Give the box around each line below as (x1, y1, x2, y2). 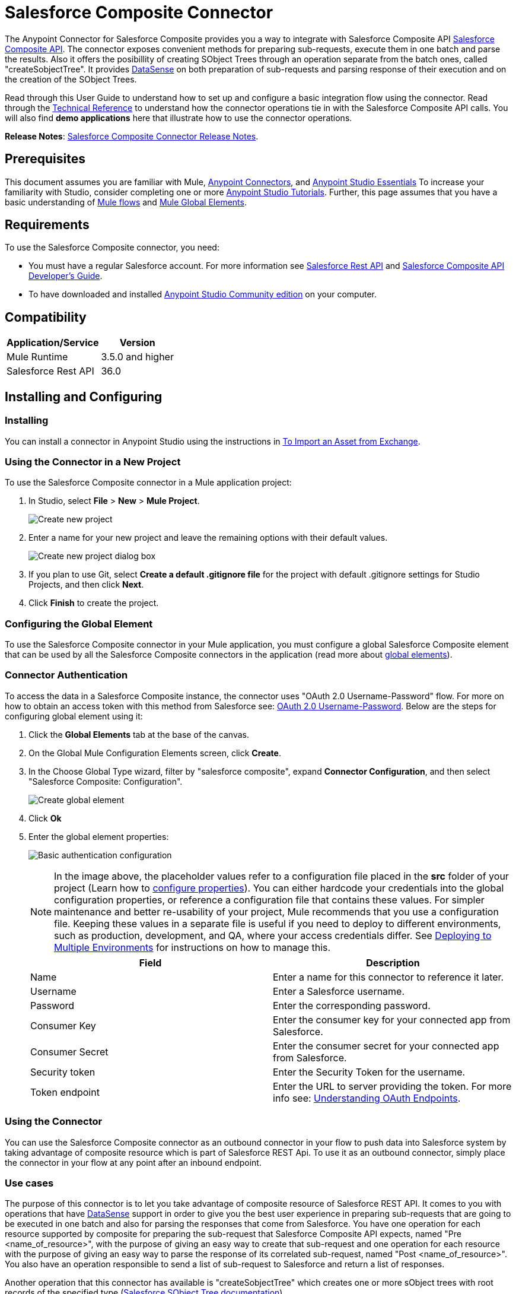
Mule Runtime (7, 351, 68, 363)
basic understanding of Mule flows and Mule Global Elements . (5, 196, 247, 207)
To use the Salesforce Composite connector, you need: (5, 242, 219, 253)
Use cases (5, 1176, 54, 1189)
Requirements (5, 217, 90, 233)
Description (366, 956, 420, 969)
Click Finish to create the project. (28, 598, 159, 608)
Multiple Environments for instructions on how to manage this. (54, 941, 331, 953)
